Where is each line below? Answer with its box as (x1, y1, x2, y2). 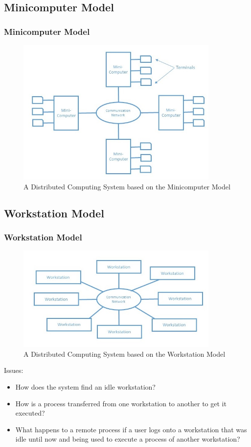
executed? (15, 408, 45, 418)
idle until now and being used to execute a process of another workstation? (15, 434, 240, 444)
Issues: (4, 365, 23, 375)
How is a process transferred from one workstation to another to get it (15, 398, 227, 408)
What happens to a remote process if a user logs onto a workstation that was (15, 424, 247, 434)
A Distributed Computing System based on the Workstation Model (23, 348, 226, 359)
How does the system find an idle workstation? (15, 382, 156, 392)
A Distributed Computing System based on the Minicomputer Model (23, 181, 230, 191)
